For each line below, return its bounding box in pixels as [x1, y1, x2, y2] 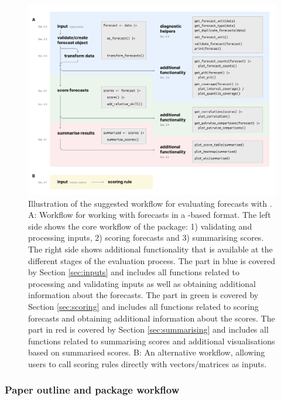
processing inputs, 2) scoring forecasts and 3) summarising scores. [28, 231, 264, 244]
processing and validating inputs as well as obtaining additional [28, 277, 256, 289]
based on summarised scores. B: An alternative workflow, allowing [28, 346, 265, 358]
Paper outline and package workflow [5, 382, 180, 397]
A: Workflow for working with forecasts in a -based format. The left [28, 208, 271, 221]
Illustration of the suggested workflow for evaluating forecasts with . [28, 197, 272, 209]
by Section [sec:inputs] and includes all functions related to [28, 266, 239, 278]
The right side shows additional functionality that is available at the [28, 243, 273, 255]
